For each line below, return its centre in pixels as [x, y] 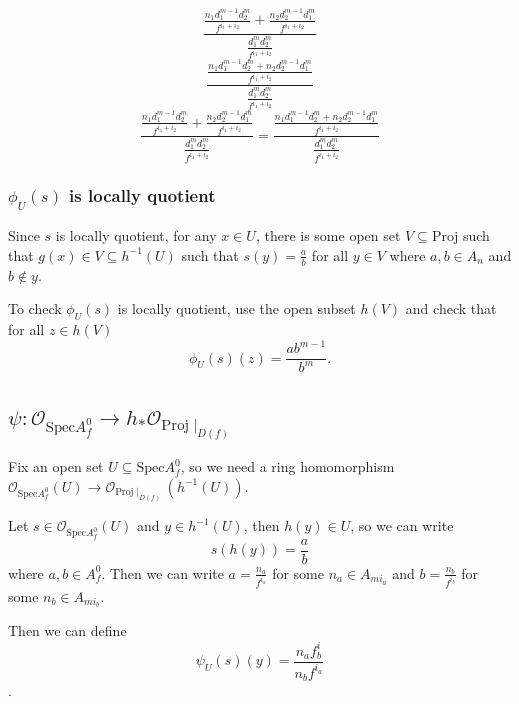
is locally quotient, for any [136, 235]
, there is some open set [328, 235]
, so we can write [402, 525]
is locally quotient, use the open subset [236, 308]
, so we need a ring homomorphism [287, 466]
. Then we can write [162, 572]
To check [35, 308]
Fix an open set [56, 466]
